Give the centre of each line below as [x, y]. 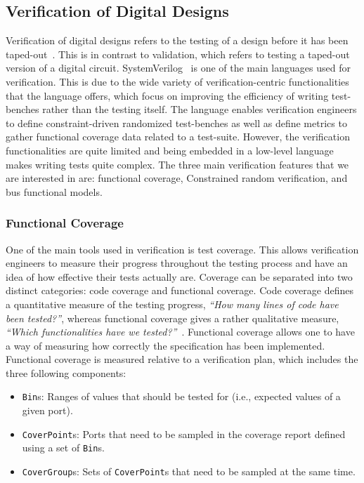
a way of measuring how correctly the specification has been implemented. [165, 345]
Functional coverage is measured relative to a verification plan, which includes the [182, 359]
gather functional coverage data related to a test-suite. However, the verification [178, 137]
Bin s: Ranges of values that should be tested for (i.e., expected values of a [181, 396]
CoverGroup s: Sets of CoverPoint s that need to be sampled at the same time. [189, 471]
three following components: [66, 372]
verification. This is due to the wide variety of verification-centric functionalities [177, 81]
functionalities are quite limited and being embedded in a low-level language [170, 150]
